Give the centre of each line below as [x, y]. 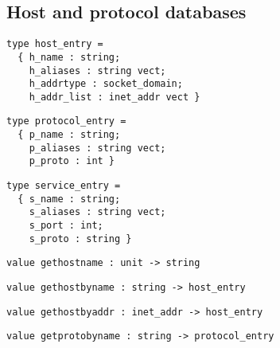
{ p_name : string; [69, 135]
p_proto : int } [72, 161]
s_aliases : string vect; [97, 212]
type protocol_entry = [66, 121]
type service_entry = [64, 186]
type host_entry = [55, 44]
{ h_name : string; [69, 57]
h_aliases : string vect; [97, 70]
